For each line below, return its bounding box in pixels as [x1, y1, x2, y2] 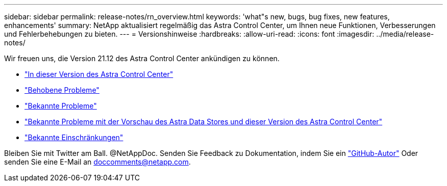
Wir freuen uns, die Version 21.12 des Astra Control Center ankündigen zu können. [4, 54, 280, 63]
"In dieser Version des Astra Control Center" [24, 70, 173, 78]
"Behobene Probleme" [24, 86, 100, 94]
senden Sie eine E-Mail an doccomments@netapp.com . [4, 157, 191, 166]
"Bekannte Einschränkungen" [24, 133, 123, 142]
